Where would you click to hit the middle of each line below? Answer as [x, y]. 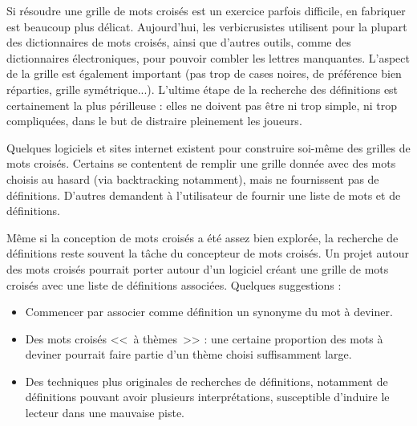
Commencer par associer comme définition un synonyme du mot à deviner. [209, 312]
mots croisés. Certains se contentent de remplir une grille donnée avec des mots [201, 163]
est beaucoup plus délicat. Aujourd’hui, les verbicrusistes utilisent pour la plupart [207, 26]
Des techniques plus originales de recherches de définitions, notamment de [206, 381]
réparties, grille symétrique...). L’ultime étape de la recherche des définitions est [202, 89]
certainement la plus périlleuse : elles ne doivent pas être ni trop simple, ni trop [202, 105]
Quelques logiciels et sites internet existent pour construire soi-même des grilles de [208, 147]
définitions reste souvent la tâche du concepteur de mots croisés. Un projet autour [208, 253]
